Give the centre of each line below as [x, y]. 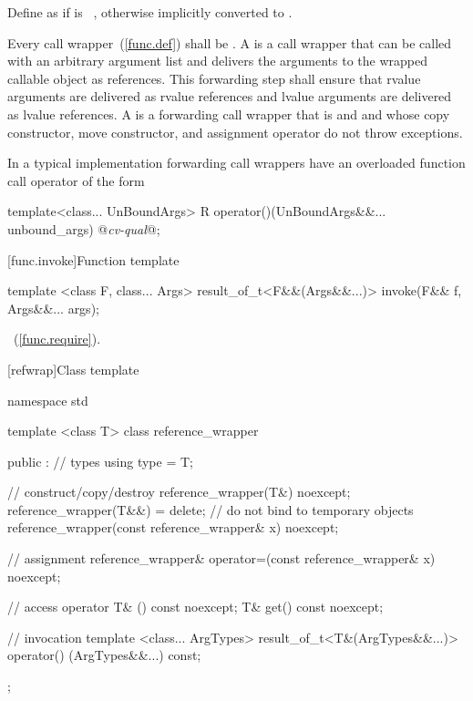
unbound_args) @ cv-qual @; [84, 228]
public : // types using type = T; [100, 461]
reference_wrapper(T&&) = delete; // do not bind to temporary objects [211, 509]
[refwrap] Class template [73, 369]
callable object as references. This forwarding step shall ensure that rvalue [214, 78]
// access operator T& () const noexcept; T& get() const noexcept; [195, 607]
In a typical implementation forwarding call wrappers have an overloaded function [236, 163]
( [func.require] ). [57, 339]
